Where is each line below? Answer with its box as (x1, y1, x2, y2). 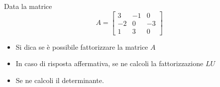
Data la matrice (4, 1, 52, 11)
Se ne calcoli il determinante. (15, 75, 104, 85)
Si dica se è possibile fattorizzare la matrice (15, 41, 148, 52)
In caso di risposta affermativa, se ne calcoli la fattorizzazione (15, 58, 204, 69)
